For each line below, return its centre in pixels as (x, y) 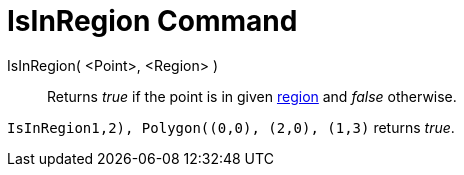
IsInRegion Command (152, 21)
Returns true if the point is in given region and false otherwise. (252, 96)
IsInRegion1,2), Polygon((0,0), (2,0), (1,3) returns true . (231, 127)
